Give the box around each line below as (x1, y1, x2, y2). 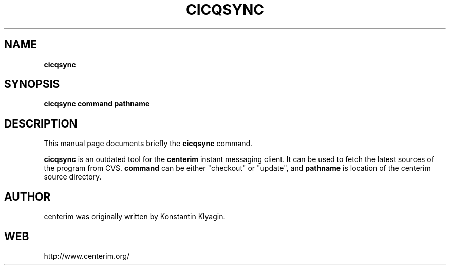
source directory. (44, 172, 102, 182)
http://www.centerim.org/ (44, 251, 130, 260)
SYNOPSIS (4, 78, 60, 91)
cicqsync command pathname (44, 99, 150, 109)
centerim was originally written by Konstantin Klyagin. (44, 212, 226, 221)
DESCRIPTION (4, 117, 78, 130)
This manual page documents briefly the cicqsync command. (44, 139, 253, 148)
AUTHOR (4, 190, 51, 203)
